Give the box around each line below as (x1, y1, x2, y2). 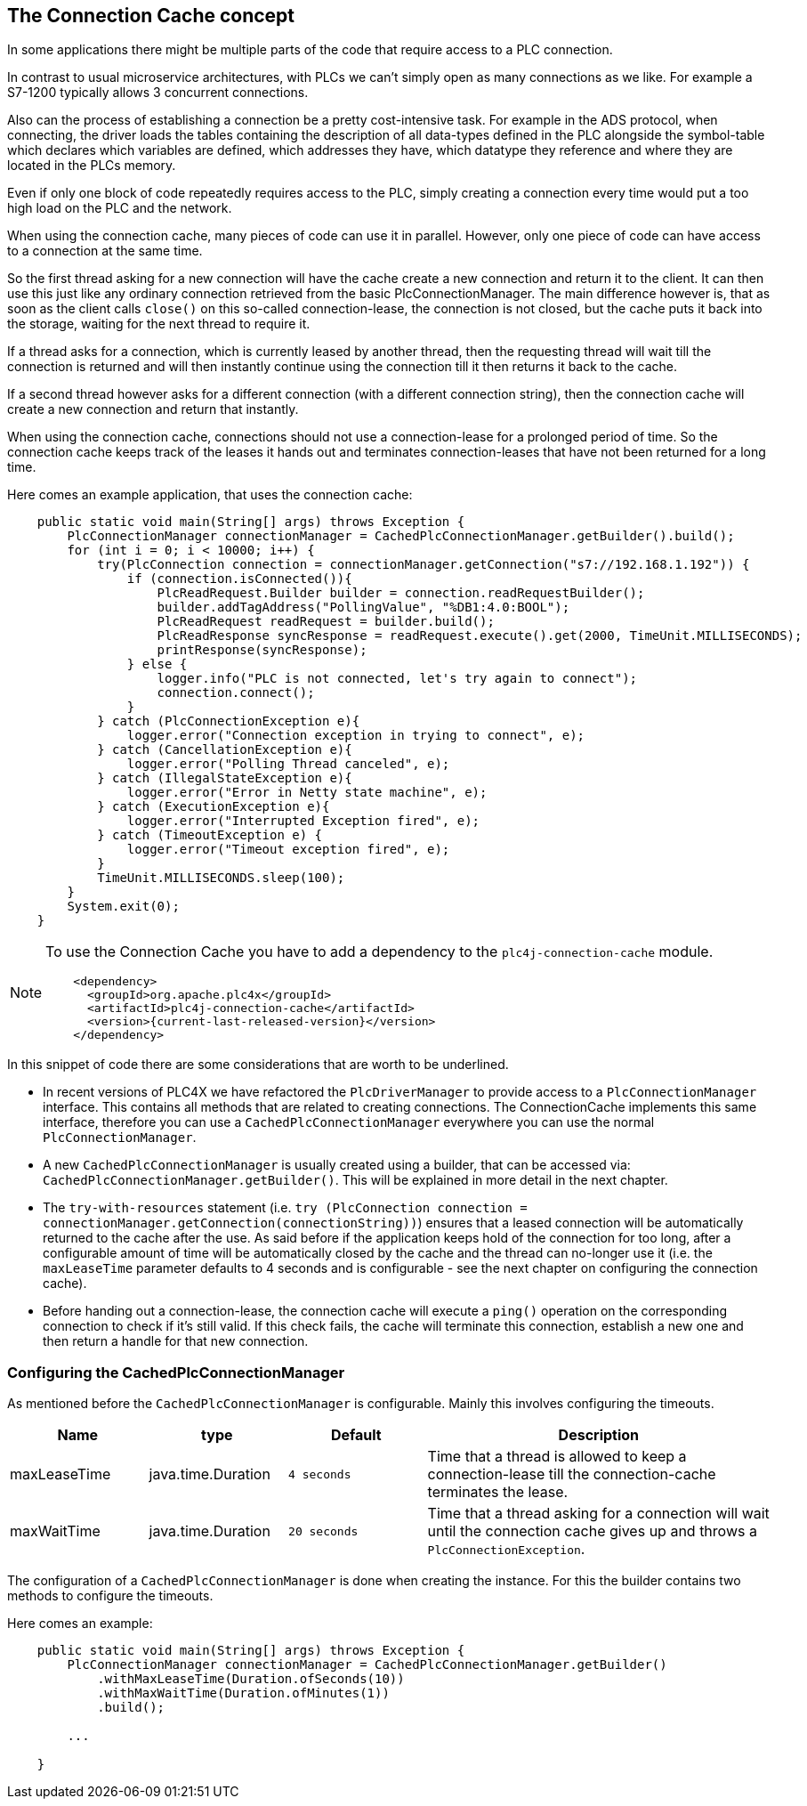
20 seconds (288, 1524, 359, 1538)
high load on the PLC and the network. (7, 200, 232, 216)
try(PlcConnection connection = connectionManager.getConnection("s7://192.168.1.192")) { (97, 557, 750, 572)
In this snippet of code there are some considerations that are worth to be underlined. (7, 1057, 509, 1073)
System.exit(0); (67, 899, 180, 914)
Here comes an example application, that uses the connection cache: (7, 487, 413, 503)
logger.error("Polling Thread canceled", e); (126, 757, 450, 772)
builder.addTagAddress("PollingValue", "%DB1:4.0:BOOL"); (157, 600, 570, 615)
